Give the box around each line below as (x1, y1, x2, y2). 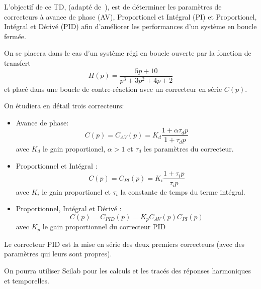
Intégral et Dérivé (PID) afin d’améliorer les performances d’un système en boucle (4, 21, 257, 32)
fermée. (4, 31, 26, 41)
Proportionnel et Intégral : (16, 160, 98, 171)
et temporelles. (4, 275, 49, 285)
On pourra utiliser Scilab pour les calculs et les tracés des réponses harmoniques (4, 265, 251, 275)
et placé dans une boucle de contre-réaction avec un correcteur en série (4, 83, 222, 94)
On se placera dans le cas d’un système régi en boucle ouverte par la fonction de (4, 48, 251, 58)
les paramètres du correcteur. (144, 143, 234, 154)
